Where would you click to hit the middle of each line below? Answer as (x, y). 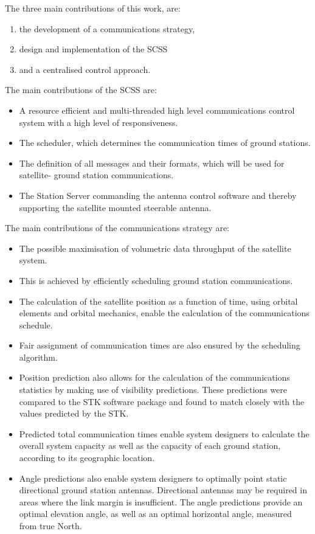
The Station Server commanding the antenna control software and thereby (158, 195)
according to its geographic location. (87, 458)
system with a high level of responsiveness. (99, 122)
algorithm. (38, 357)
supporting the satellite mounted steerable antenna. (115, 207)
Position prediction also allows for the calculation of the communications (154, 377)
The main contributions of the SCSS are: (81, 90)
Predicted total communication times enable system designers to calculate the (164, 433)
